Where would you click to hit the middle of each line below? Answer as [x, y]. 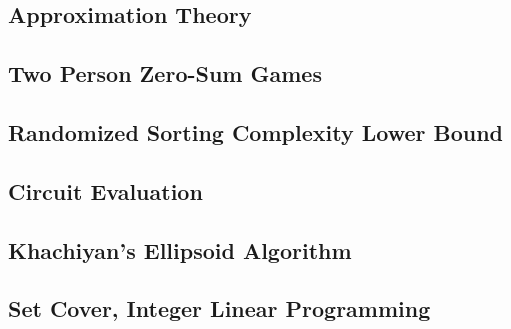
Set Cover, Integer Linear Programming [219, 308]
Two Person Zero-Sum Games [165, 73]
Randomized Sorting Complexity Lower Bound [255, 131]
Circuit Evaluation [105, 190]
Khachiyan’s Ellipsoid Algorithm [180, 249]
